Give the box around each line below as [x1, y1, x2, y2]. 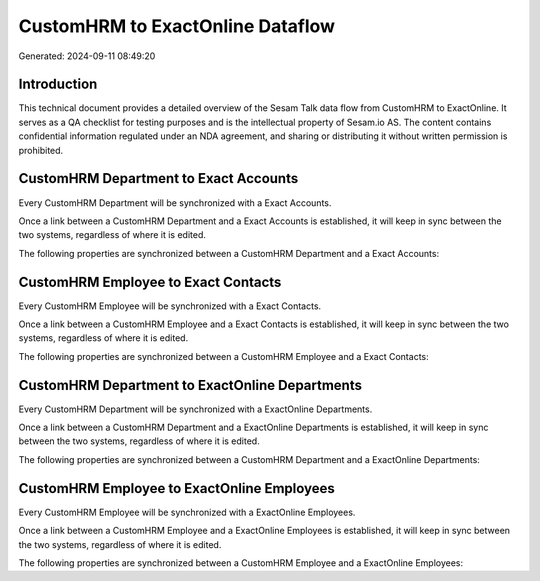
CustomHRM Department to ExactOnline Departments [18, 376, 362, 394]
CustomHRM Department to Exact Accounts [18, 170, 299, 187]
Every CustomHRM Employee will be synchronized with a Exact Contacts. [18, 300, 322, 312]
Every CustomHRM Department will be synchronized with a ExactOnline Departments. [18, 403, 373, 415]
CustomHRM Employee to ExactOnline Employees [18, 480, 335, 497]
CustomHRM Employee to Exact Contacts [18, 273, 282, 290]
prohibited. [18, 144, 64, 156]
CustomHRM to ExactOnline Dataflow [18, 15, 335, 37]
